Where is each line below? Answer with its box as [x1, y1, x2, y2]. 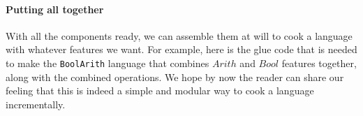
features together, [281, 55, 357, 70]
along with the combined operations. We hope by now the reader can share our [6, 69, 344, 84]
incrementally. [6, 96, 66, 111]
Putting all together [6, 1, 104, 16]
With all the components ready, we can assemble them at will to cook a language [6, 28, 353, 43]
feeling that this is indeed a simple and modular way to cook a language [6, 83, 314, 98]
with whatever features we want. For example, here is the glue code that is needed [6, 42, 357, 57]
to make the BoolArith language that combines [6, 55, 209, 70]
